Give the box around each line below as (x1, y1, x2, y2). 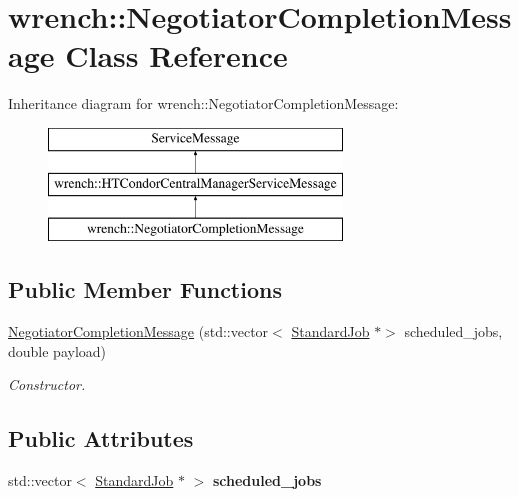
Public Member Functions (8, 274, 282, 305)
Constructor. (8, 374, 86, 395)
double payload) (8, 340, 107, 361)
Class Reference (65, 35, 288, 76)
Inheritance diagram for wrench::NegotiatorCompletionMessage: (8, 93, 399, 114)
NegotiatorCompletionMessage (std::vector (8, 321, 269, 342)
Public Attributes (8, 423, 194, 454)
